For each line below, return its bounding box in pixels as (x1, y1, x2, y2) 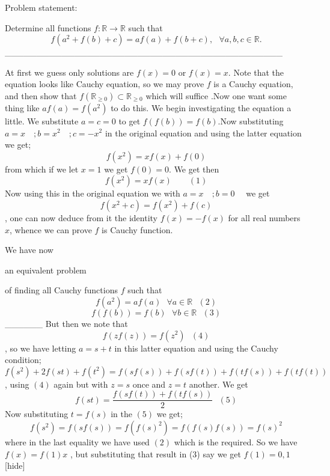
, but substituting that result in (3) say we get (70, 447, 241, 460)
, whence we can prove (10, 223, 92, 236)
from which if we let (5, 162, 79, 175)
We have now (5, 243, 53, 256)
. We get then (169, 162, 219, 175)
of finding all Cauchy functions (5, 284, 118, 296)
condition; (5, 353, 41, 366)
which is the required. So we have (174, 435, 298, 448)
